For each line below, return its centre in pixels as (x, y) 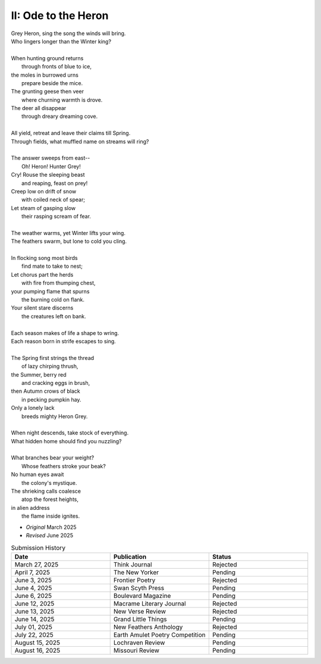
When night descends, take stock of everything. (70, 433)
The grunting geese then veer (48, 92)
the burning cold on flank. (53, 300)
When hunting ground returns (47, 58)
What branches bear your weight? (53, 458)
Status (222, 556)
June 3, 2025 (33, 580)
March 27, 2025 (37, 564)
